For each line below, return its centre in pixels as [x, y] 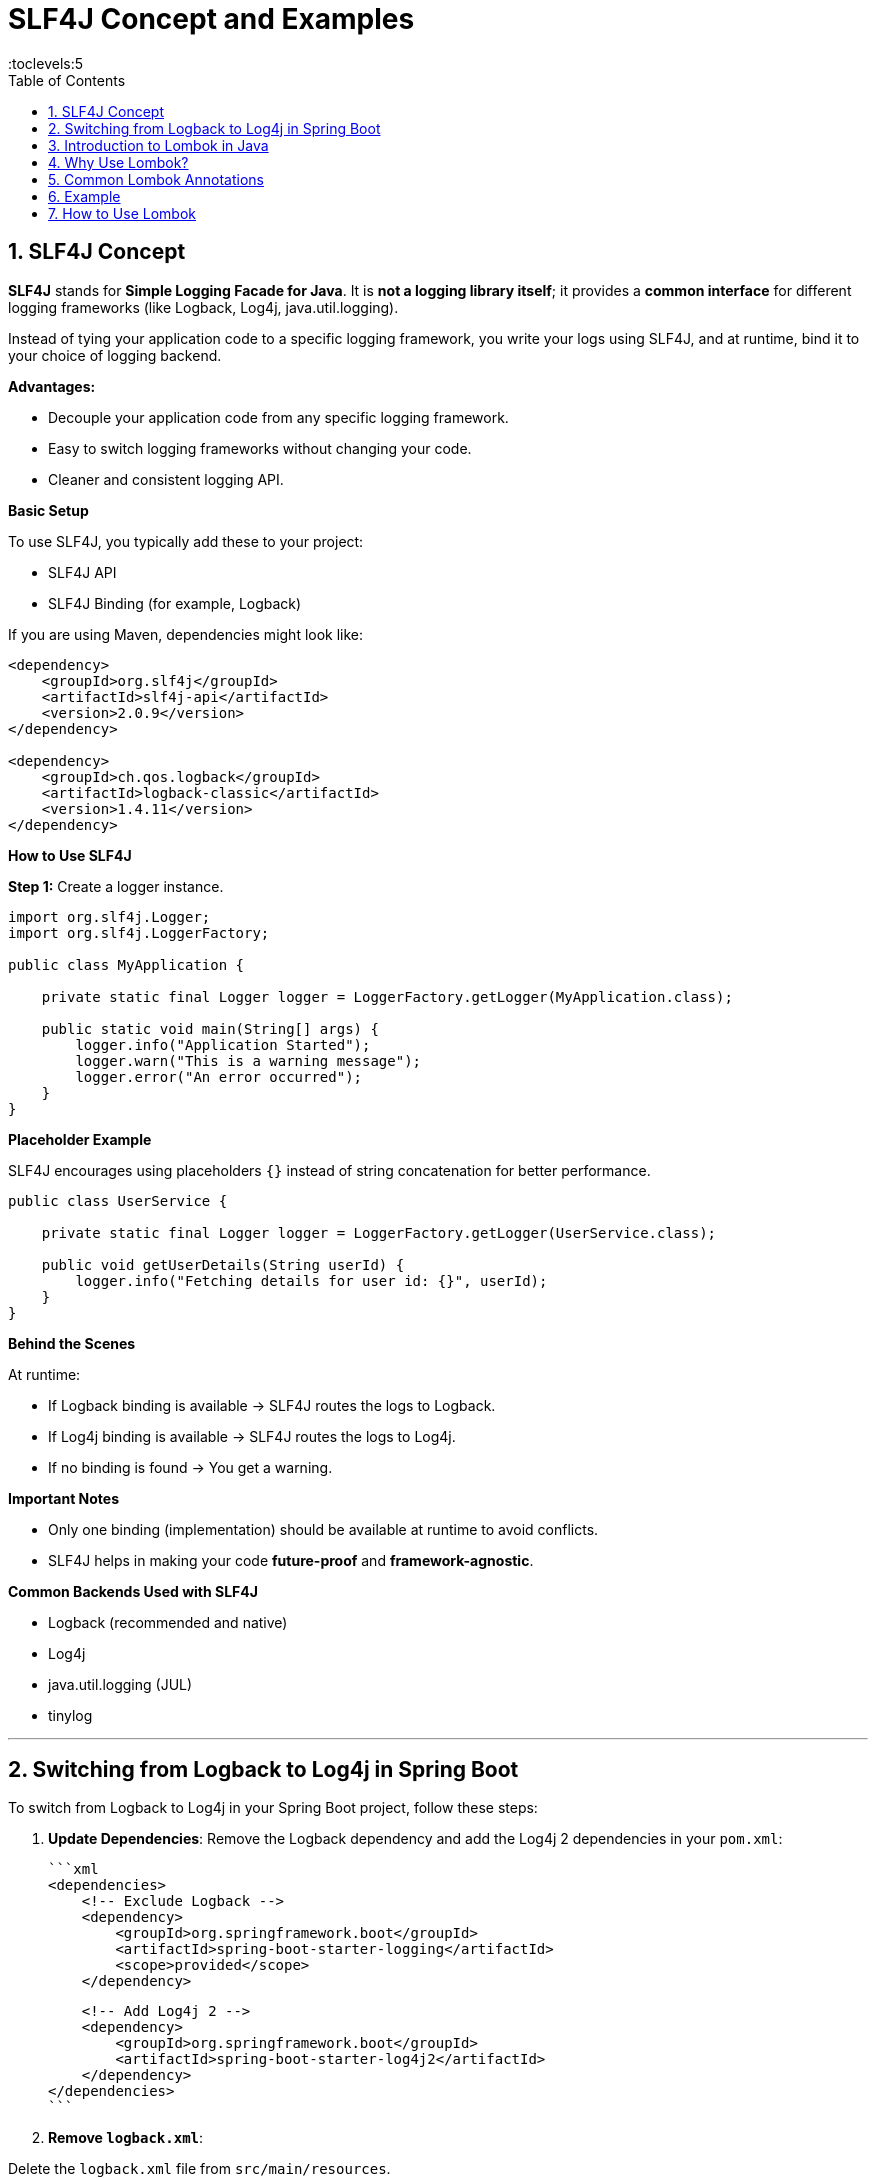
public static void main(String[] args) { [210, 1028]
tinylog [70, 1715]
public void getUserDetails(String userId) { [223, 1264]
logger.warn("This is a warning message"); [248, 1060]
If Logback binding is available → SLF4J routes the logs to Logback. [272, 1405]
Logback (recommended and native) [168, 1622]
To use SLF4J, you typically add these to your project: [186, 541]
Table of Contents [67, 80]
